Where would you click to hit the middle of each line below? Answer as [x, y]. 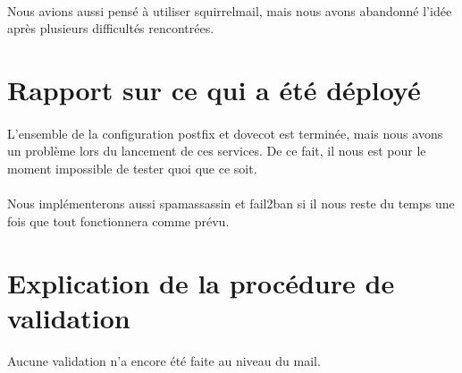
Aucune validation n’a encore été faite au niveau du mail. [164, 361]
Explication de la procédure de [201, 282]
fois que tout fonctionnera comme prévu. [118, 220]
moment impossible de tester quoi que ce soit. [132, 168]
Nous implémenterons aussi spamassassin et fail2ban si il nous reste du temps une [231, 203]
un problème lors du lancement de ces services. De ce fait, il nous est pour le [217, 151]
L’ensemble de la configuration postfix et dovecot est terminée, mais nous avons [225, 133]
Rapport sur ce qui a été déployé [214, 89]
